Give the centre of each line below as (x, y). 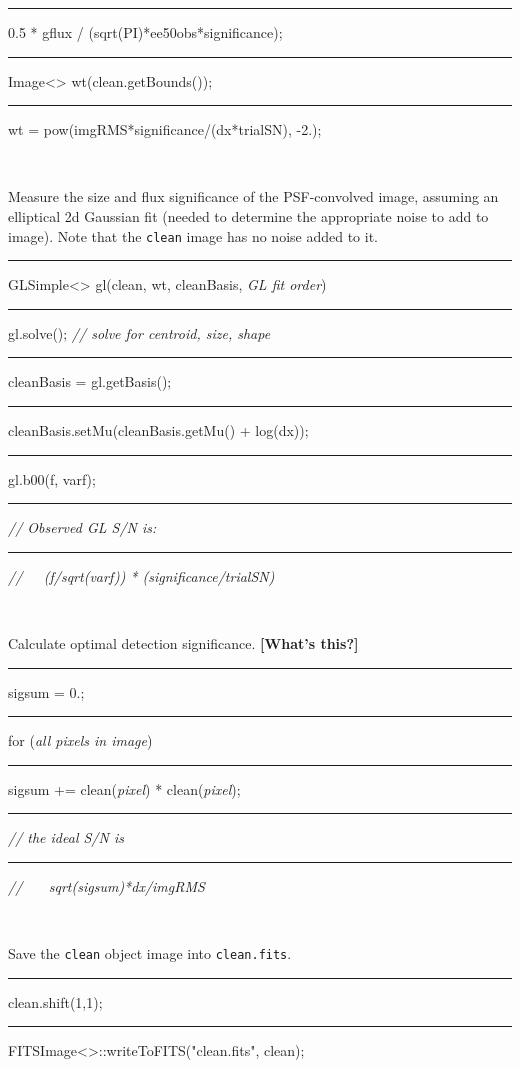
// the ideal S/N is (66, 837)
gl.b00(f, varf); (52, 478)
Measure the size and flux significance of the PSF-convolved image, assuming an (253, 196)
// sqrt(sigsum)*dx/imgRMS (106, 885)
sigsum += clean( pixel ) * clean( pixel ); (124, 788)
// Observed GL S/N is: (82, 527)
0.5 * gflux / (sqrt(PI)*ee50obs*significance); (145, 32)
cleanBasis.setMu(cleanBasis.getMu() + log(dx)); (158, 430)
